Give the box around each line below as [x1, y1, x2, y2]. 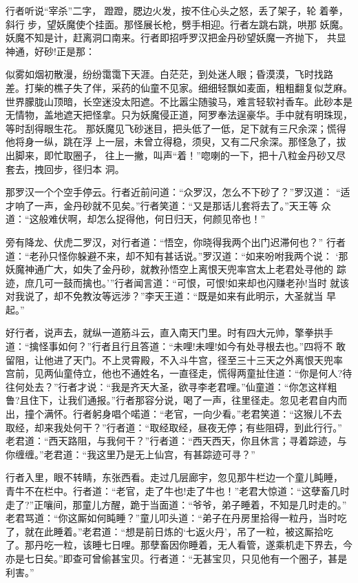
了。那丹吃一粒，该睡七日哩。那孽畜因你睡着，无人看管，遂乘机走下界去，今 [6, 538, 352, 552]
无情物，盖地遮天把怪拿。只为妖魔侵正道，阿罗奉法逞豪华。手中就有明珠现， [6, 108, 352, 122]
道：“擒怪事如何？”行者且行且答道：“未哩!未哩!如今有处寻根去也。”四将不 [6, 339, 333, 354]
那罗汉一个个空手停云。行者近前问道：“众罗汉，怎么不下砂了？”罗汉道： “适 [6, 185, 350, 199]
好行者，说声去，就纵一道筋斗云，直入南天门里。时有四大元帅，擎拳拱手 [6, 325, 333, 340]
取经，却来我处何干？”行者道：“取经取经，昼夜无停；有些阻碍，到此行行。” [6, 420, 342, 434]
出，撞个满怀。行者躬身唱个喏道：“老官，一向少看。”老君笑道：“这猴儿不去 [6, 407, 342, 421]
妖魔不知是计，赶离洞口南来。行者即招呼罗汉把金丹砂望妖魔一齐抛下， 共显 [6, 30, 346, 45]
